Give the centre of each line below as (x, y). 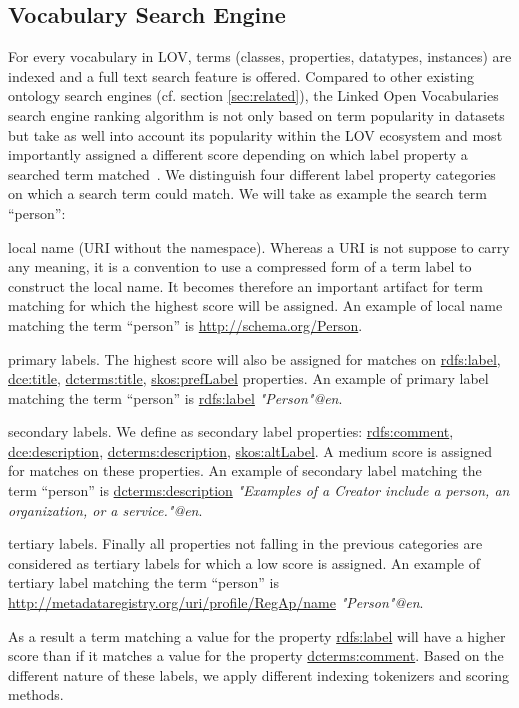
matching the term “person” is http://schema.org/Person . (185, 324)
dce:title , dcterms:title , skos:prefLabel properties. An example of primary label (248, 378)
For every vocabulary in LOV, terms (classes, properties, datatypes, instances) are (260, 56)
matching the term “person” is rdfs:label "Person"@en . (175, 397)
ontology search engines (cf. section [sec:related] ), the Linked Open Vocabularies (253, 95)
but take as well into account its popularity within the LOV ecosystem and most (255, 134)
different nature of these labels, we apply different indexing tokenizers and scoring (259, 674)
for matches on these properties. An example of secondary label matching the (245, 470)
